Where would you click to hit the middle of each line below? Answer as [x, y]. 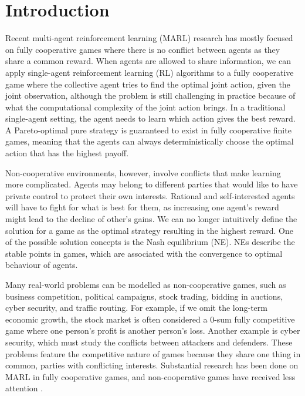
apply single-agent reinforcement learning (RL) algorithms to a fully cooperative [150, 72]
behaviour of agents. [42, 265]
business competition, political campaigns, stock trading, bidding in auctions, [144, 296]
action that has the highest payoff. [67, 153]
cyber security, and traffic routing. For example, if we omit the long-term [136, 308]
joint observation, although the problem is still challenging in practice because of [150, 95]
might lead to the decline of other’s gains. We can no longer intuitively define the [151, 219]
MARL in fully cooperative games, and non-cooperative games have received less [150, 376]
